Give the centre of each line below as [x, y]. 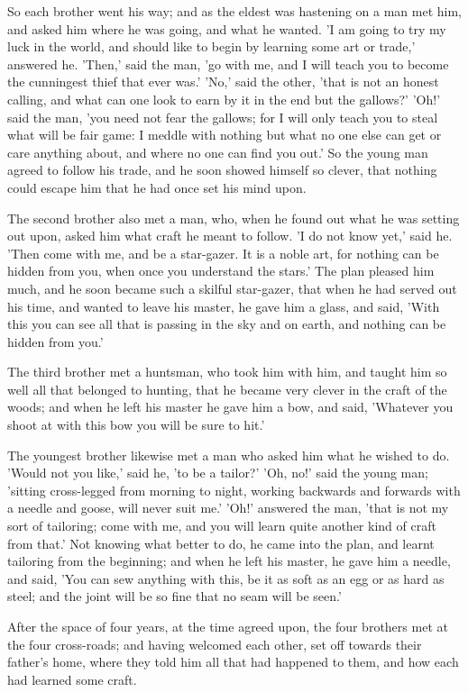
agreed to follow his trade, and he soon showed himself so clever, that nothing [222, 170]
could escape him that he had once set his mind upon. [157, 187]
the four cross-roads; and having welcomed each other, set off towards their [215, 644]
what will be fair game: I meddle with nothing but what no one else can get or [225, 135]
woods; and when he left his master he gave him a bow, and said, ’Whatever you [230, 407]
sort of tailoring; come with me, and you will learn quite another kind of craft [222, 526]
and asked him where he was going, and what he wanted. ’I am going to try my [227, 28]
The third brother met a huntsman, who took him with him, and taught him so [227, 372]
